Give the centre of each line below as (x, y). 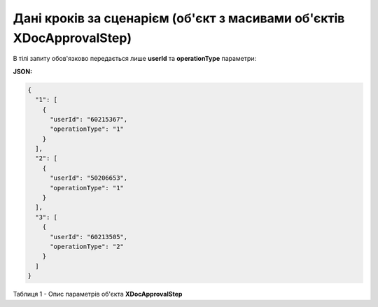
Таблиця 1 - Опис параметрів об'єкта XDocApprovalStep (98, 294)
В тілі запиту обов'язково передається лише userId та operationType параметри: (135, 59)
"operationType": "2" (87, 246)
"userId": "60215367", (89, 119)
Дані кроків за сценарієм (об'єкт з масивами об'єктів (179, 18)
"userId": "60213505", (89, 237)
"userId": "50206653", (89, 178)
